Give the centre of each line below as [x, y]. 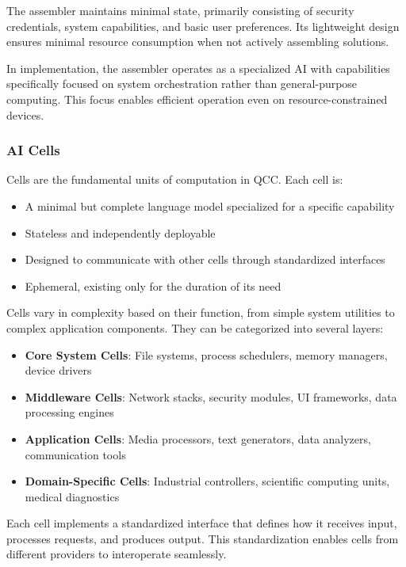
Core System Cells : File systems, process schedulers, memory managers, [206, 354]
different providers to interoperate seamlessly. [117, 554]
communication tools [75, 454]
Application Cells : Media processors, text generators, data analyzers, [198, 438]
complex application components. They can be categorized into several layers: [195, 327]
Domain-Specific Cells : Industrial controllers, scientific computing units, [207, 481]
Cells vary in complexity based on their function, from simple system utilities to [201, 312]
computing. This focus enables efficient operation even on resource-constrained [197, 99]
